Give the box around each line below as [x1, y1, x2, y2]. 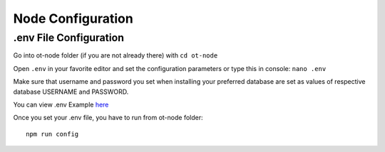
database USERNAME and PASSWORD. [13, 87, 129, 96]
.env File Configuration [13, 31, 125, 44]
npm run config [26, 130, 79, 138]
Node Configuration [13, 11, 133, 26]
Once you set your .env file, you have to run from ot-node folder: [13, 114, 203, 122]
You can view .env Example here [13, 100, 109, 109]
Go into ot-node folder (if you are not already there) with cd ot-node [13, 51, 218, 60]
